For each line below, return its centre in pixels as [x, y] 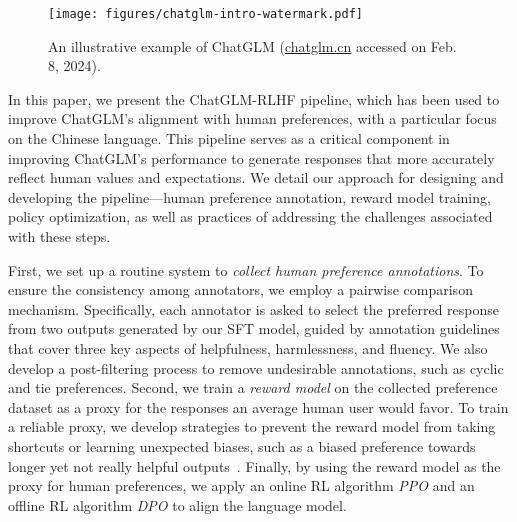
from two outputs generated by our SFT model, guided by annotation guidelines [254, 328]
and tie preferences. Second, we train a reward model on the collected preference [253, 387]
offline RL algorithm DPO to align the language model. [177, 504]
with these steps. [59, 236]
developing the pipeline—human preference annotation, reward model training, [249, 196]
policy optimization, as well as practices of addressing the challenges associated [250, 216]
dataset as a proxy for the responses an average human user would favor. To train [258, 406]
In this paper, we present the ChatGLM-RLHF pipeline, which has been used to [254, 98]
